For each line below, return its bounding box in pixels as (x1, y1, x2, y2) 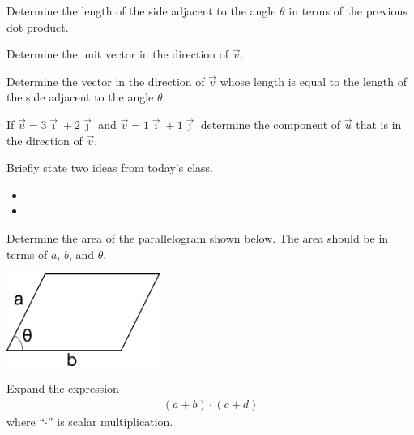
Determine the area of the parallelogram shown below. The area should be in (6, 229, 389, 246)
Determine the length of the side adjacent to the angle (6, 2, 276, 19)
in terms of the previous (288, 2, 408, 19)
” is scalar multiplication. (48, 412, 173, 429)
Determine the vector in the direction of (6, 72, 205, 89)
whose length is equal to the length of (220, 72, 407, 89)
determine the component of (200, 115, 341, 132)
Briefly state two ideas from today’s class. (6, 159, 213, 176)
